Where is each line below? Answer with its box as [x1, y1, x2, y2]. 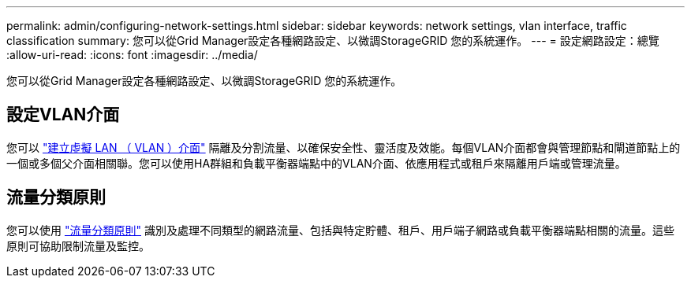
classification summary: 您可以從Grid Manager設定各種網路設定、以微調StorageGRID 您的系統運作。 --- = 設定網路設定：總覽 [6, 34, 659, 47]
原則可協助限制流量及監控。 [6, 238, 150, 253]
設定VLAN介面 [6, 105, 120, 125]
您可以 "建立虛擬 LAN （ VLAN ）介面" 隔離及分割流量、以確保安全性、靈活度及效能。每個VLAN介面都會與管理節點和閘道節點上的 [6, 140, 681, 154]
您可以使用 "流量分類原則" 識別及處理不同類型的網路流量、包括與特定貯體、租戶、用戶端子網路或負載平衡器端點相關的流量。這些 [6, 223, 674, 237]
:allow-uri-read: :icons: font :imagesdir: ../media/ [6, 48, 258, 61]
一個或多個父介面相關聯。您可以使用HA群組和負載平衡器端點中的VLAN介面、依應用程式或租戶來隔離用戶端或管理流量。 [6, 156, 626, 170]
